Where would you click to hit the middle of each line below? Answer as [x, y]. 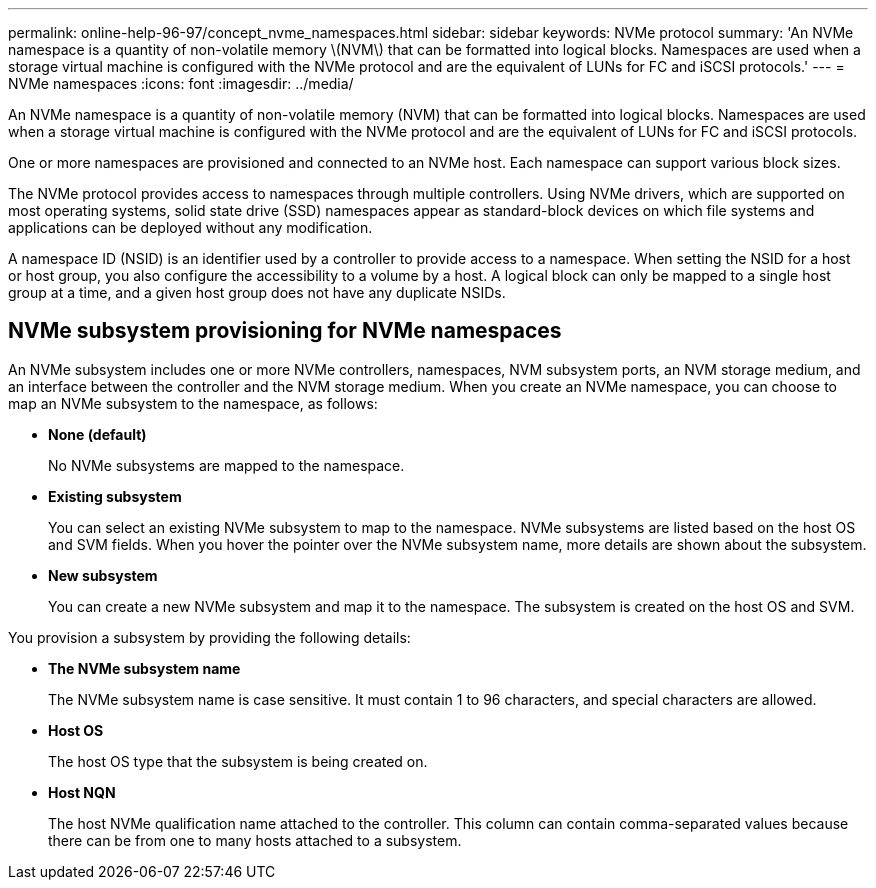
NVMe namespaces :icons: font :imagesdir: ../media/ [181, 83]
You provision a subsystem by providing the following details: [209, 637]
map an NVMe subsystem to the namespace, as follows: [193, 403]
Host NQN [82, 792]
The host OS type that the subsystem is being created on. [238, 761]
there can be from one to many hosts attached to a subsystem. [255, 840]
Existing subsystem [115, 496]
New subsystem [103, 575]
